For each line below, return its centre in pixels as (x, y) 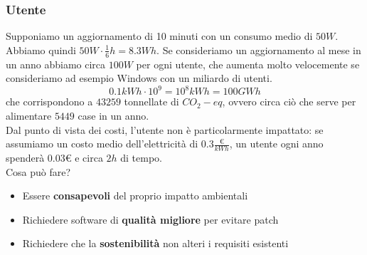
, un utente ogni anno (276, 144)
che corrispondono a (49, 102)
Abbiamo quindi (41, 50)
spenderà (25, 157)
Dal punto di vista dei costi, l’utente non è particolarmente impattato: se (165, 129)
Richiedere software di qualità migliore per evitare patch (150, 219)
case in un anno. (113, 115)
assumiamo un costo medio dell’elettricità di (102, 144)
